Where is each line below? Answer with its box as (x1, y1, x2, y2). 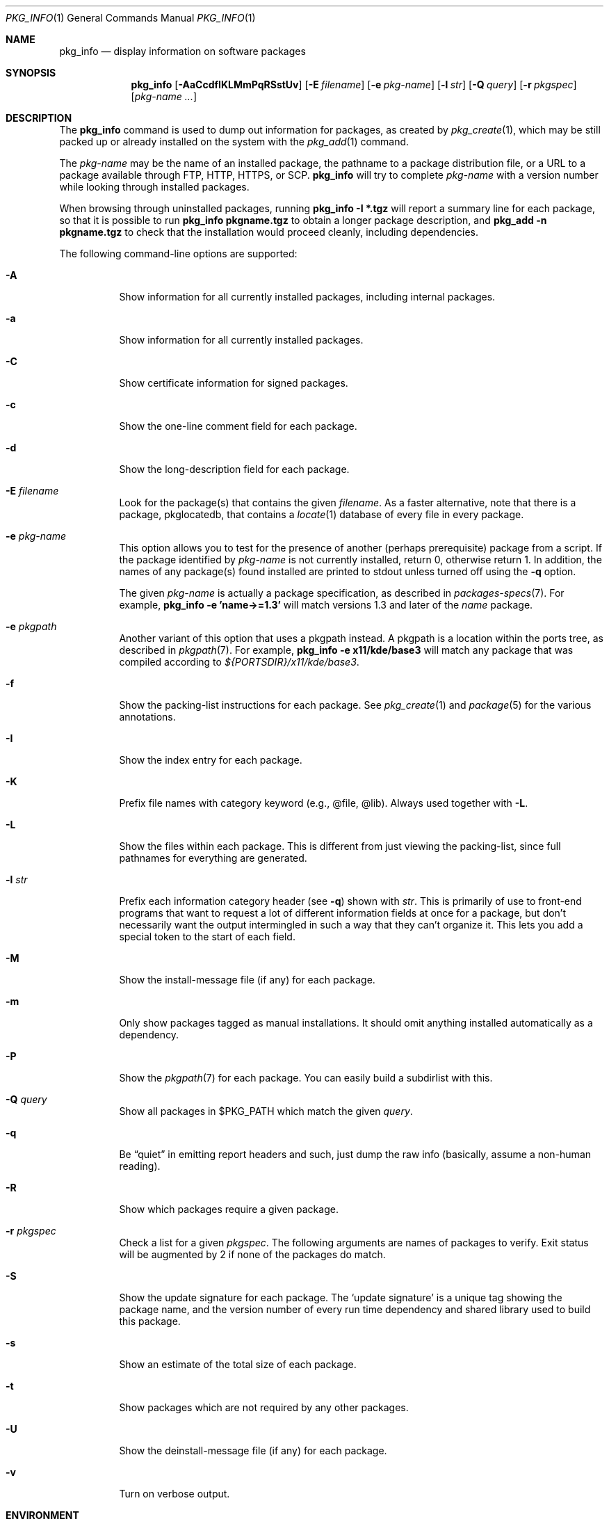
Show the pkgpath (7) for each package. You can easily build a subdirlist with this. (119, 1072, 493, 1084)
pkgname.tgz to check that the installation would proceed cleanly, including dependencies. (59, 226, 479, 238)
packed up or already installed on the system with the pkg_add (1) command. (59, 136, 409, 147)
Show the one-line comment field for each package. (119, 420, 357, 432)
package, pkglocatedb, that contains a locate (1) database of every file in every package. (119, 508, 524, 520)
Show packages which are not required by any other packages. (119, 1401, 409, 1413)
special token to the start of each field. (119, 931, 295, 942)
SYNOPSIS (6, 67, 56, 79)
